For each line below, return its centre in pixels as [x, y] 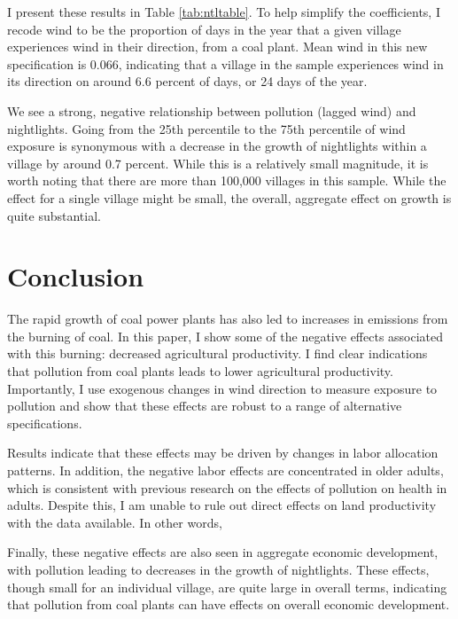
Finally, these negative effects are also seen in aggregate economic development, [223, 552]
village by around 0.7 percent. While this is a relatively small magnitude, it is [218, 163]
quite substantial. [54, 215]
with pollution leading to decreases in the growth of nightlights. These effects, [218, 569]
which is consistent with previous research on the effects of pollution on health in [227, 487]
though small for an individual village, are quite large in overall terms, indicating [227, 587]
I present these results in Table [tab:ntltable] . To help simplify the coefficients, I [224, 12]
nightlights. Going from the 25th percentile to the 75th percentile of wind [206, 128]
